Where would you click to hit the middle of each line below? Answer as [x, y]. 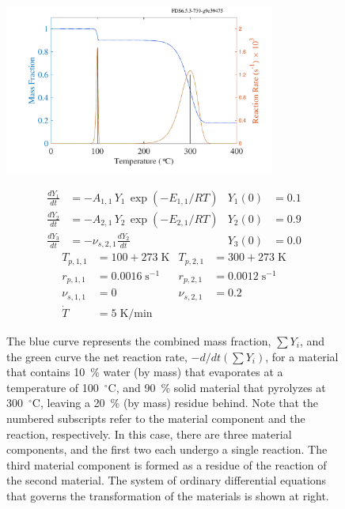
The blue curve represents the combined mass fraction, [139, 340]
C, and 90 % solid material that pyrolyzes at [217, 387]
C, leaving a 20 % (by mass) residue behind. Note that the [175, 403]
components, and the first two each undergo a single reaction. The [167, 449]
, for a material [302, 356]
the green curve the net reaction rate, [97, 356]
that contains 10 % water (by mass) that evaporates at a [145, 372]
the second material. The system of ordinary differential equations [167, 480]
